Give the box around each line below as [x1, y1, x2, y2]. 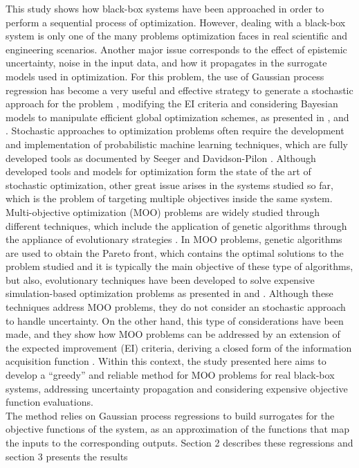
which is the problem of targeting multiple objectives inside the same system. [6, 191, 333, 206]
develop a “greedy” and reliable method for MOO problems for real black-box [6, 368, 335, 382]
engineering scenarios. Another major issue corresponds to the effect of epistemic [6, 42, 347, 56]
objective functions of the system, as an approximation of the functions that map [6, 422, 350, 436]
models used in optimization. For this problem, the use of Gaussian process [6, 69, 324, 83]
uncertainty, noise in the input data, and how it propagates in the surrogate [6, 55, 327, 70]
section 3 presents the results [6, 449, 128, 463]
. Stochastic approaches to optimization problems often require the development [6, 123, 344, 138]
